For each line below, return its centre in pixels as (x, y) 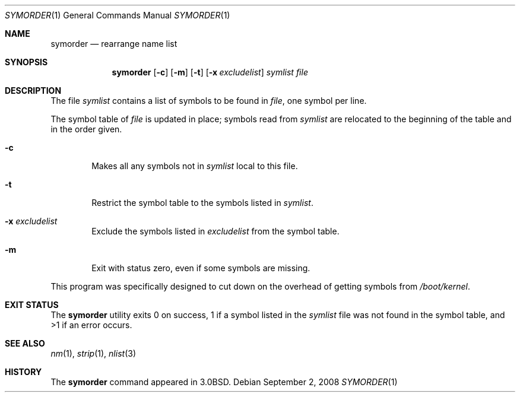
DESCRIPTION (33, 90)
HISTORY (23, 372)
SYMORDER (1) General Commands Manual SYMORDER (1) (118, 15)
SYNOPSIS (26, 62)
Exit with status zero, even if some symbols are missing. (201, 268)
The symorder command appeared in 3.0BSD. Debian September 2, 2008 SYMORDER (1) (224, 382)
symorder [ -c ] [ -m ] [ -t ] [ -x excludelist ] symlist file (210, 72)
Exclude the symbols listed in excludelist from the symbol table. (215, 231)
